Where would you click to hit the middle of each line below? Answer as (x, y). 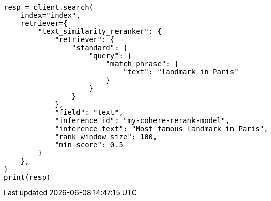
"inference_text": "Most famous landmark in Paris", (162, 129)
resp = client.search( (49, 7)
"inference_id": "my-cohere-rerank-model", (142, 120)
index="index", (50, 15)
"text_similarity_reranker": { (100, 31)
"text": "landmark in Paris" (181, 72)
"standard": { (100, 48)
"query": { (110, 56)
